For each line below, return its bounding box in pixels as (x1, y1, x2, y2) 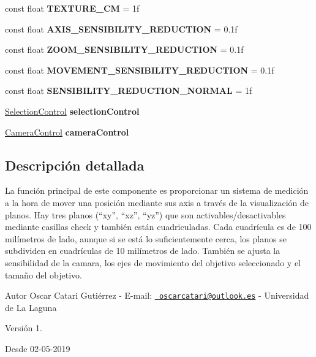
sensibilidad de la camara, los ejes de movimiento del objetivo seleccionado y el (5, 256, 301, 269)
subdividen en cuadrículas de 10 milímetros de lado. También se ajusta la (5, 244, 280, 257)
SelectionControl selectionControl (5, 104, 140, 117)
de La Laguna (5, 301, 57, 313)
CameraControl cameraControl (5, 125, 129, 138)
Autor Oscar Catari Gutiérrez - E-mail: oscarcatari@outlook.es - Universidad (5, 289, 309, 302)
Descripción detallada (5, 155, 145, 174)
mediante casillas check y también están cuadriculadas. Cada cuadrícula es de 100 (5, 220, 312, 233)
